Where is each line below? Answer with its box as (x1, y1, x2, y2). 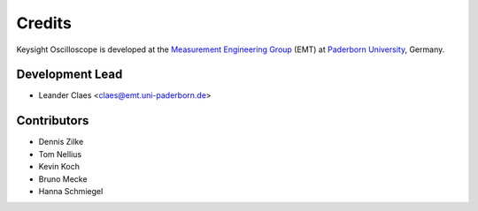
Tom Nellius (38, 148, 82, 159)
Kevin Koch (38, 162, 80, 172)
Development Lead (16, 67, 123, 82)
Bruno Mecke (38, 173, 88, 185)
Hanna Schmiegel (38, 185, 104, 196)
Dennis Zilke (38, 137, 84, 147)
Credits (16, 13, 73, 33)
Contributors (16, 113, 89, 128)
